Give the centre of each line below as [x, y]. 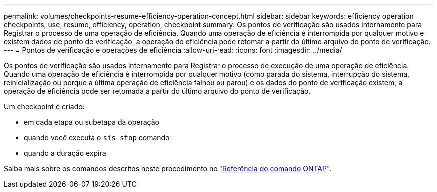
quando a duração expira [65, 153]
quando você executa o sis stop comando [97, 137]
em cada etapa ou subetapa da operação [92, 122]
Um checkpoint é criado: [44, 106]
